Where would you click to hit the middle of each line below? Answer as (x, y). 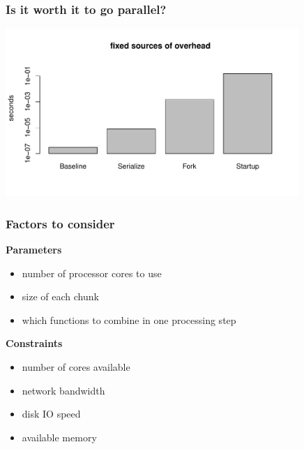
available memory (59, 437)
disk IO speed (51, 414)
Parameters (34, 250)
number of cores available (76, 367)
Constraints (34, 343)
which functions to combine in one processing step (129, 319)
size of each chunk (60, 296)
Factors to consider (60, 223)
